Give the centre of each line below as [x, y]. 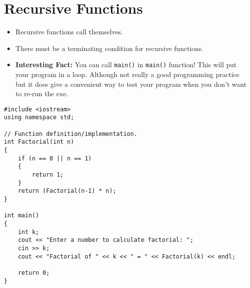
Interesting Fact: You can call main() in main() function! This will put [126, 65]
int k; [28, 232]
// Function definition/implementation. [71, 134]
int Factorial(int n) [39, 142]
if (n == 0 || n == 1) [55, 158]
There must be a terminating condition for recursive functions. [109, 48]
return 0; [34, 273]
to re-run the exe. [42, 93]
